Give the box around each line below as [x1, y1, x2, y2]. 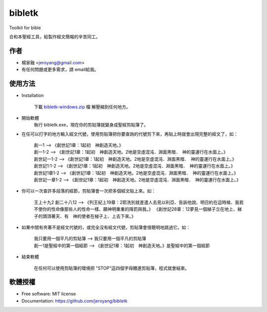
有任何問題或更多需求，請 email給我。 [21, 67, 99, 73]
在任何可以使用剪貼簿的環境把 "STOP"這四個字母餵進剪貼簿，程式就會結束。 [34, 265, 190, 271]
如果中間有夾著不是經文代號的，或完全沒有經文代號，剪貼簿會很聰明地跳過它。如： [21, 224, 190, 230]
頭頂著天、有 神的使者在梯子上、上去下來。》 [42, 213, 136, 219]
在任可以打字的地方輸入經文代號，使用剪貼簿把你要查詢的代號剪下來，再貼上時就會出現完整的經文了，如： [21, 131, 238, 137]
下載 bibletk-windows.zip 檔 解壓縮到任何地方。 [34, 104, 131, 110]
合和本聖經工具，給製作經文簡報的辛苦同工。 [9, 34, 100, 40]
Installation [21, 92, 44, 98]
